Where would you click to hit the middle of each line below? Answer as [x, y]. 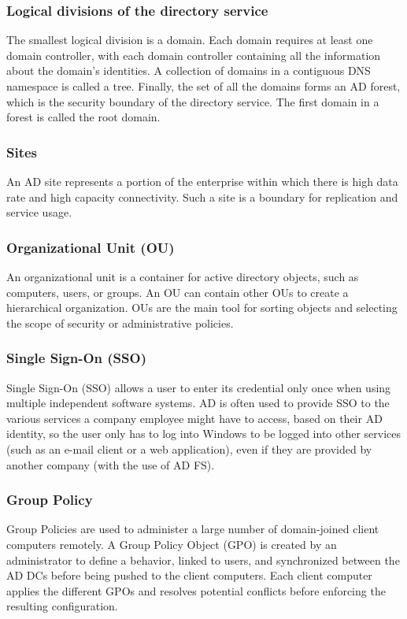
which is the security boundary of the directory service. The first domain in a [193, 101]
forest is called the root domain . [83, 117]
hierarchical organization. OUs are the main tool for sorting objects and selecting [202, 308]
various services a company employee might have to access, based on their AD [194, 418]
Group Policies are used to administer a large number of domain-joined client [193, 529]
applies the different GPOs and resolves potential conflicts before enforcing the [196, 590]
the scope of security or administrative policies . [120, 322]
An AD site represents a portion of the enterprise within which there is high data [202, 181]
